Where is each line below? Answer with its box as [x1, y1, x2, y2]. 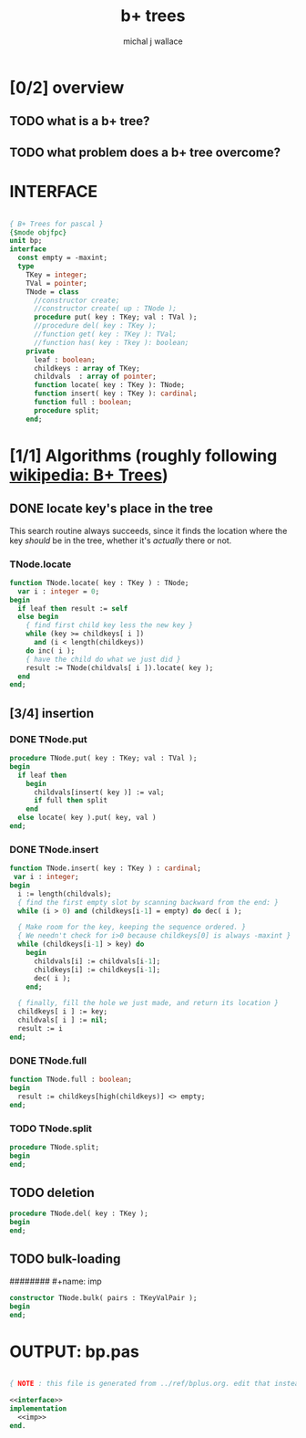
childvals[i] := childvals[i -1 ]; [33, 956, 161, 966]
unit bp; [9, 236, 43, 246]
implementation [9, 1404, 67, 1413]
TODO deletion [9, 1184, 96, 1201]
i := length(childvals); [17, 889, 112, 898]
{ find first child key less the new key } [25, 621, 194, 630]
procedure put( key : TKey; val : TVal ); [33, 312, 198, 322]
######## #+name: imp [9, 1275, 102, 1286]
